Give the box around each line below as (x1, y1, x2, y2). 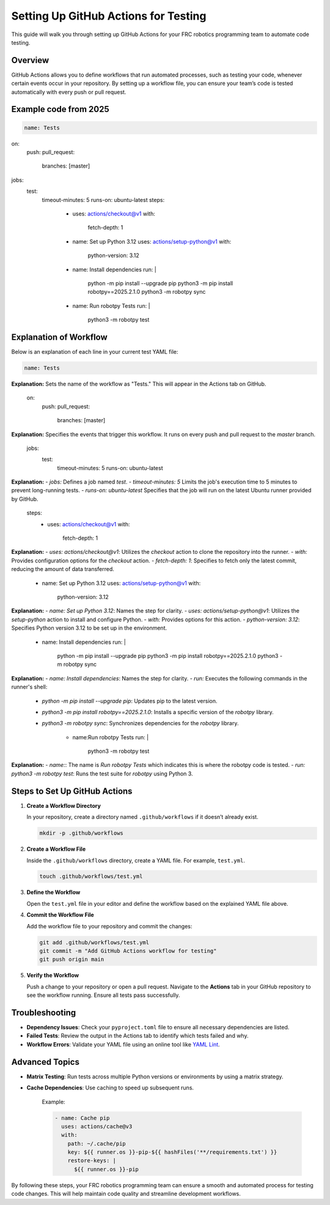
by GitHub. (11, 495, 38, 502)
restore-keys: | (67, 1157, 116, 1164)
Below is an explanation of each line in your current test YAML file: (11, 348, 178, 355)
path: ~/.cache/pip (67, 1140, 127, 1147)
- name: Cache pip (54, 1114, 110, 1121)
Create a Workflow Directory (26, 802, 101, 809)
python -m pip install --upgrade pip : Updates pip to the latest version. (42, 697, 218, 704)
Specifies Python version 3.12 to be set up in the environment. (11, 624, 167, 632)
